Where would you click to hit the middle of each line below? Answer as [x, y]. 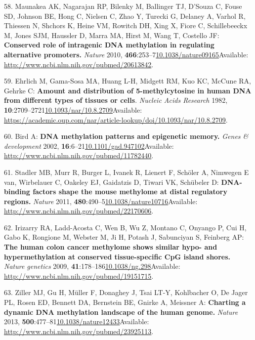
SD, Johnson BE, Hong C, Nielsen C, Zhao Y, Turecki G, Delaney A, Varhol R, [125, 16]
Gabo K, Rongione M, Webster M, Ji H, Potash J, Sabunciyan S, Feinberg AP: [124, 237]
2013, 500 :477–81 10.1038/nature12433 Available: [77, 321]
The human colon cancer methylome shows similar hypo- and [111, 247]
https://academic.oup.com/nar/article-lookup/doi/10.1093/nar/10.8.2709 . [116, 119]
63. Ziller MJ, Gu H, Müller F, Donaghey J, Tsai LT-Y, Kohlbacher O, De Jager [126, 292]
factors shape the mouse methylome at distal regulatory [130, 191]
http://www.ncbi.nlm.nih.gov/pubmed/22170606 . [79, 211]
